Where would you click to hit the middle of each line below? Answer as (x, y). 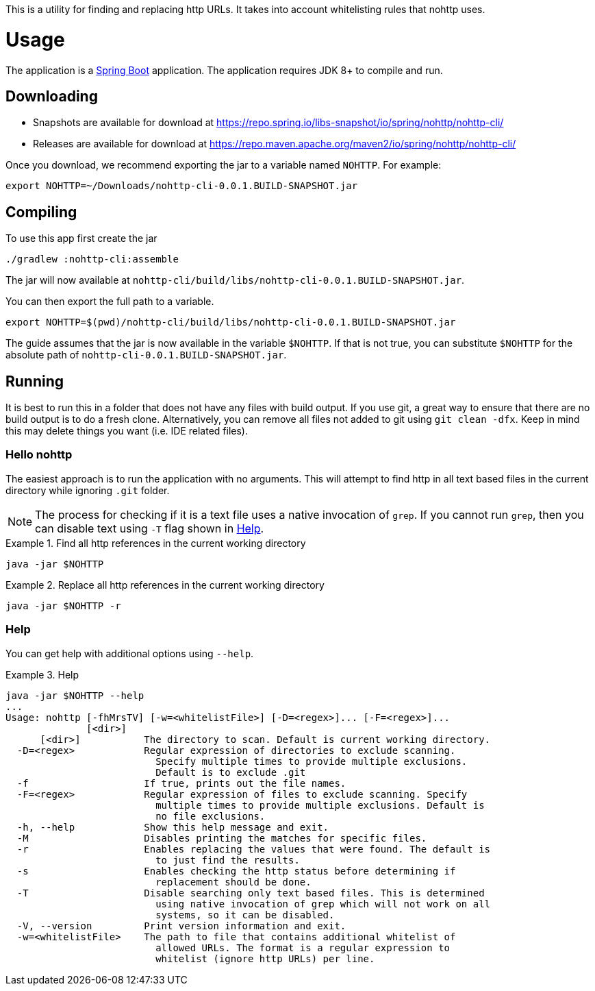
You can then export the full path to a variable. (110, 302)
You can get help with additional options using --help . (130, 653)
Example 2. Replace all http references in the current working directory (165, 585)
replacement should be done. (233, 882)
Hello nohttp (39, 455)
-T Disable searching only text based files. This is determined (251, 893)
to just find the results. (228, 860)
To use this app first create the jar (81, 238)
